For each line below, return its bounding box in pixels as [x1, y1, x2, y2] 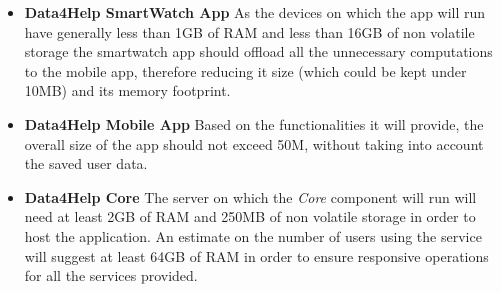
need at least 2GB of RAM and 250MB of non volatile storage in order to [24, 206, 476, 227]
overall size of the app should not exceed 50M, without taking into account [24, 133, 484, 154]
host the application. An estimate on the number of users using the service [24, 225, 482, 246]
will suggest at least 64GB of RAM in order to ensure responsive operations [24, 245, 489, 266]
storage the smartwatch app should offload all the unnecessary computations [24, 41, 493, 62]
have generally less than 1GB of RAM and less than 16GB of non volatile [24, 21, 475, 42]
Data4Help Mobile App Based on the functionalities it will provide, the [24, 113, 484, 134]
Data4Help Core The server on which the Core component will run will [24, 186, 477, 207]
